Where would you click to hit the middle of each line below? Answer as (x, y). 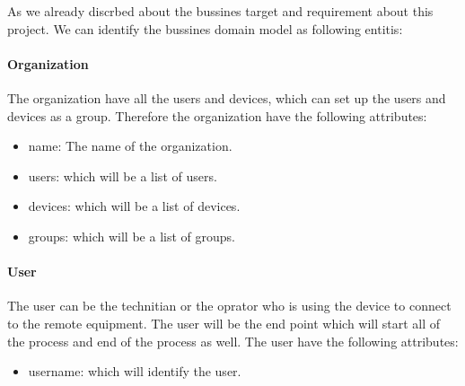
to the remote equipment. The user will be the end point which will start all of (224, 323)
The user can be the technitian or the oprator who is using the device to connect (229, 306)
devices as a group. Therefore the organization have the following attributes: (217, 115)
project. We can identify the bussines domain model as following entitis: (205, 28)
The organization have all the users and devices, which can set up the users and (227, 97)
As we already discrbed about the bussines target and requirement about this (220, 11)
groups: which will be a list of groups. (132, 236)
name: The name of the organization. (130, 146)
